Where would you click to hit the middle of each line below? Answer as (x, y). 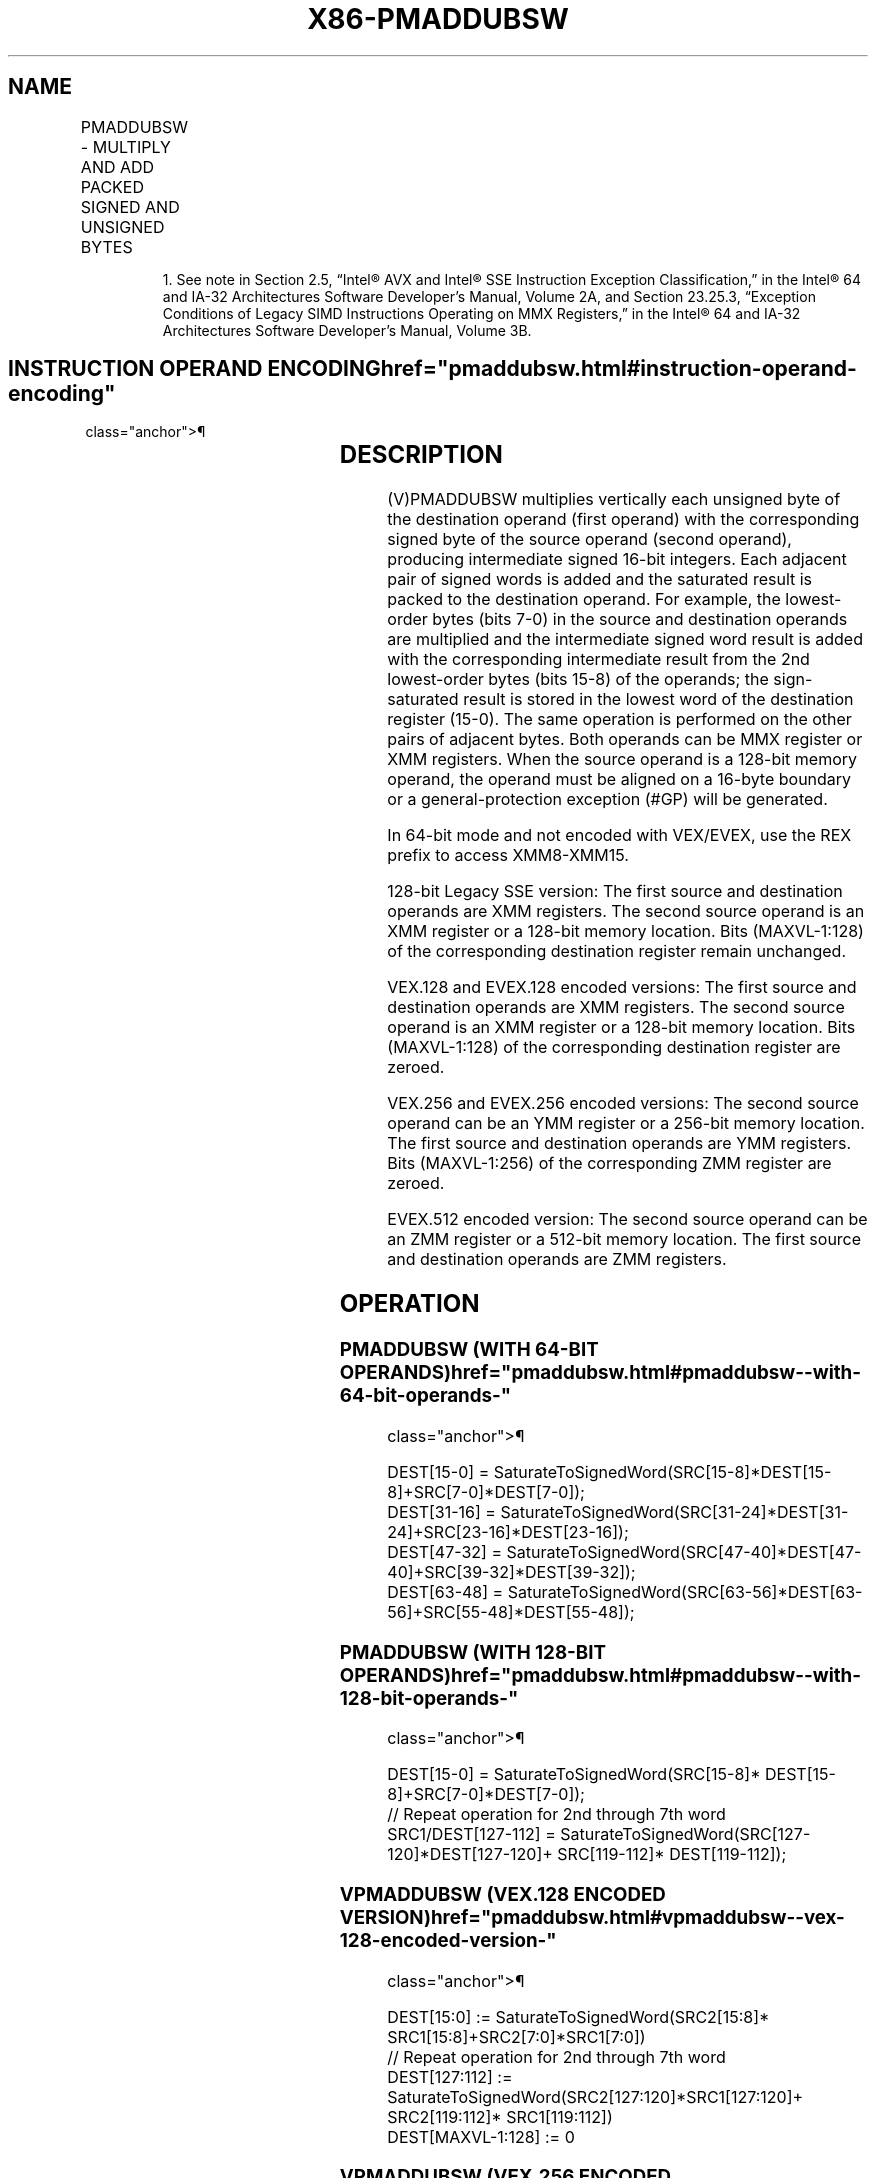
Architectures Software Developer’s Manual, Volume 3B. (347, 330)
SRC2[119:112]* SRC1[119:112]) (500, 2116)
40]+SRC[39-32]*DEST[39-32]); (511, 1571)
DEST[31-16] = (441, 1511)
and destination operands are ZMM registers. (557, 1259)
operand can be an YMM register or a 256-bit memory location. (626, 1123)
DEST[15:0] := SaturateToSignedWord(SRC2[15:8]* (578, 2016)
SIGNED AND (130, 206)
